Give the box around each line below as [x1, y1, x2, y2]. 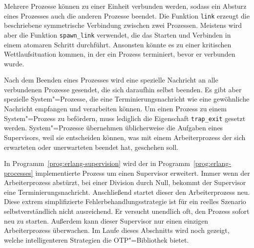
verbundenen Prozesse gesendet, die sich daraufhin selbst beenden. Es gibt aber [4, 84, 242, 94]
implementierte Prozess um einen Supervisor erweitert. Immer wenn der [35, 167, 250, 178]
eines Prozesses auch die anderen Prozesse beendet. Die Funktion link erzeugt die [4, 10, 250, 21]
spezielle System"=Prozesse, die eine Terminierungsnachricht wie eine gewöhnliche [4, 94, 250, 104]
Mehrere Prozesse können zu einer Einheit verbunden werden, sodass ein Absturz [4, 1, 247, 11]
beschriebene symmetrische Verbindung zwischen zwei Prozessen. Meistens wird [4, 20, 242, 30]
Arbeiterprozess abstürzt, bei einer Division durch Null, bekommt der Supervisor [4, 177, 246, 187]
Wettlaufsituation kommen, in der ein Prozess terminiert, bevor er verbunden [4, 49, 235, 59]
